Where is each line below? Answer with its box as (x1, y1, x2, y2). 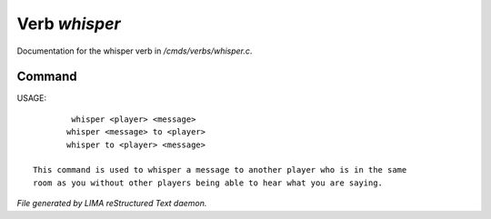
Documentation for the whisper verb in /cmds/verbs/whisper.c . (16, 45, 253, 56)
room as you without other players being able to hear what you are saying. (33, 177, 384, 188)
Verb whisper (16, 14, 122, 34)
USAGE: (16, 93, 47, 104)
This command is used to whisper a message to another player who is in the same (33, 164, 407, 175)
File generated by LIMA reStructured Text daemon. (16, 198, 207, 209)
